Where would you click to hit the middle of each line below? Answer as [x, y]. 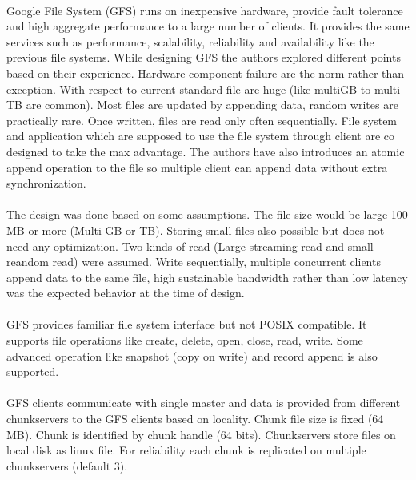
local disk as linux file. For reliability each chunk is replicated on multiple [186, 450]
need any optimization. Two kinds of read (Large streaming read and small [190, 246]
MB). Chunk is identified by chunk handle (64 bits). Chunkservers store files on [201, 434]
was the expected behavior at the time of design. [126, 293]
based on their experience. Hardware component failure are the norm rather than [206, 73]
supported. [33, 371]
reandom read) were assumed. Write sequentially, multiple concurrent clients [194, 262]
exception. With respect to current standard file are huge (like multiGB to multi [204, 89]
